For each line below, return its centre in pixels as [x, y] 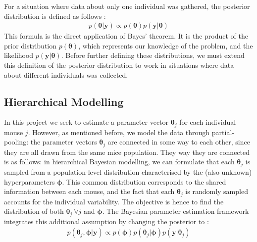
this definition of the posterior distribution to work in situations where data [119, 65]
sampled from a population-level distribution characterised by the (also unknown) [128, 171]
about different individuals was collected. [66, 74]
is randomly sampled [217, 191]
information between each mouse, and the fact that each [89, 191]
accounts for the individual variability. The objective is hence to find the [114, 201]
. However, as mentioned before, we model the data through [119, 132]
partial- [223, 132]
